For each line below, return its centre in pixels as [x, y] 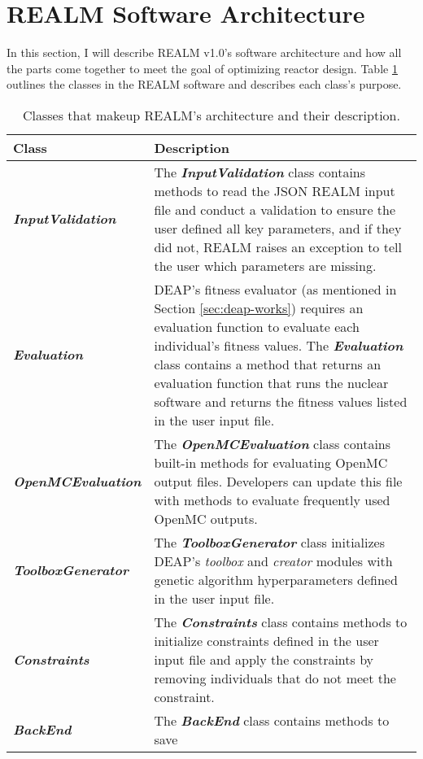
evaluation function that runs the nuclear [271, 382]
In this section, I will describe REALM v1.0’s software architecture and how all [204, 52]
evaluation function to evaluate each [257, 326]
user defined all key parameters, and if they [278, 228]
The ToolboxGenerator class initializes [270, 542]
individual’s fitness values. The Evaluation [279, 345]
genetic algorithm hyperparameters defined [276, 579]
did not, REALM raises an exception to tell [278, 246]
